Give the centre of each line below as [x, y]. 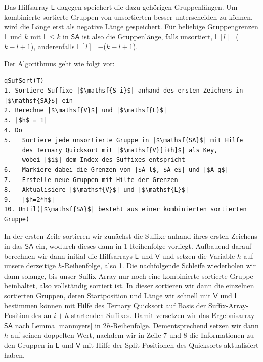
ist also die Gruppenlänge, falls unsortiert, [147, 36]
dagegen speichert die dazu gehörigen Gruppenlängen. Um [147, 7]
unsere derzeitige [30, 266]
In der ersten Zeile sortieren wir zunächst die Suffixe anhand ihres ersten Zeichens [131, 236]
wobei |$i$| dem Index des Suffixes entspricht [103, 160]
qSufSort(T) [24, 81]
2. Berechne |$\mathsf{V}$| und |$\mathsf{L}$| [86, 110]
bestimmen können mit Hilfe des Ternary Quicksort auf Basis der [105, 305]
